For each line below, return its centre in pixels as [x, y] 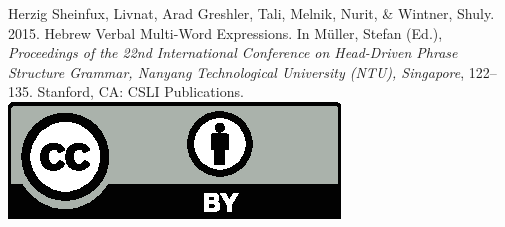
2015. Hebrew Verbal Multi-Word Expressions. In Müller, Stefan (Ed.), [225, 32]
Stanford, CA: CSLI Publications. [140, 91]
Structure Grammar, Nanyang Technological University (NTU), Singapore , [236, 71]
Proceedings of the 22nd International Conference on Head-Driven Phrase [233, 52]
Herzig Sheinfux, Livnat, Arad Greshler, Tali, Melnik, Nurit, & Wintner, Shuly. [251, 13]
